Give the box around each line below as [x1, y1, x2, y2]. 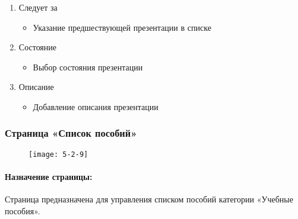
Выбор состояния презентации [33, 60, 143, 73]
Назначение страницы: [5, 170, 93, 183]
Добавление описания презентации [33, 100, 158, 112]
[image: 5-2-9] [28, 150, 88, 159]
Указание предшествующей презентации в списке [33, 21, 211, 33]
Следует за [18, 1, 58, 13]
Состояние [18, 41, 57, 53]
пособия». [5, 204, 40, 217]
